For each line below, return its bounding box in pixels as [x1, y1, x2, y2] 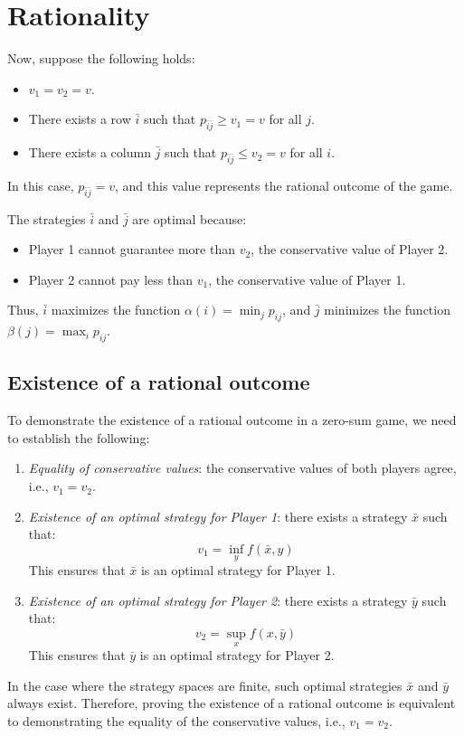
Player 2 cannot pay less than [28, 269, 194, 288]
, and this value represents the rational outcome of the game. [115, 175, 453, 194]
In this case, [7, 175, 74, 194]
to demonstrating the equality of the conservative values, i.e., [7, 711, 346, 730]
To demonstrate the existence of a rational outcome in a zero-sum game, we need [7, 410, 457, 429]
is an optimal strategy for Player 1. [140, 561, 336, 580]
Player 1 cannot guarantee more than [28, 240, 235, 259]
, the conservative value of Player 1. [208, 269, 406, 288]
